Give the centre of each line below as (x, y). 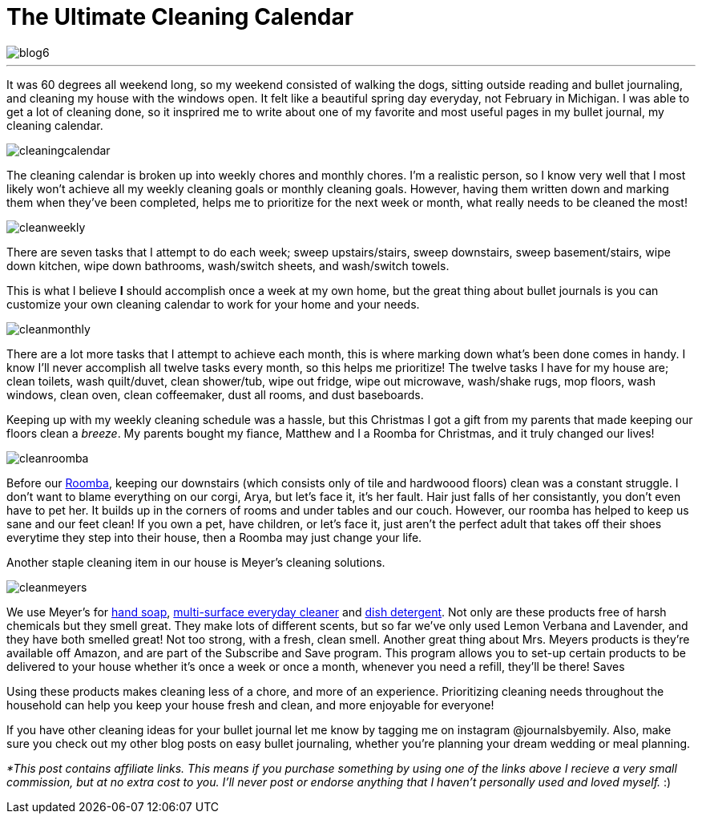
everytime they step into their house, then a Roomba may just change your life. (214, 537)
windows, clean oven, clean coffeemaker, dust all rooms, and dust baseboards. (215, 394)
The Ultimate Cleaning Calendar (180, 17)
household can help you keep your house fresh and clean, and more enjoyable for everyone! (250, 705)
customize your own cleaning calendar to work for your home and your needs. (213, 304)
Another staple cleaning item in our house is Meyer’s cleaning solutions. (196, 562)
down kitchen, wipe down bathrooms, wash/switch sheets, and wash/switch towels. (228, 265)
